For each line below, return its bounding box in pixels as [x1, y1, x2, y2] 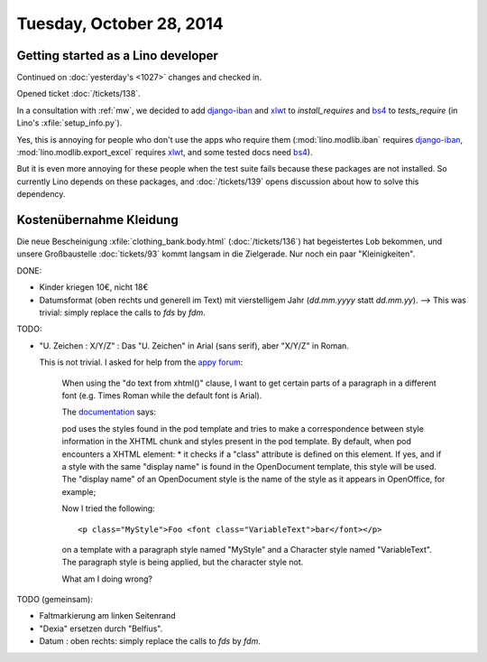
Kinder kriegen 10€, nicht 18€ [39, 282, 149, 293]
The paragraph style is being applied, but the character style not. [61, 556, 304, 568]
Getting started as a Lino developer [16, 48, 218, 63]
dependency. [16, 189, 66, 200]
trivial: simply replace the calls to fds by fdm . [39, 307, 207, 318]
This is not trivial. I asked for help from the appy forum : [39, 357, 243, 368]
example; [61, 486, 96, 497]
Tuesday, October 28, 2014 [16, 14, 225, 33]
